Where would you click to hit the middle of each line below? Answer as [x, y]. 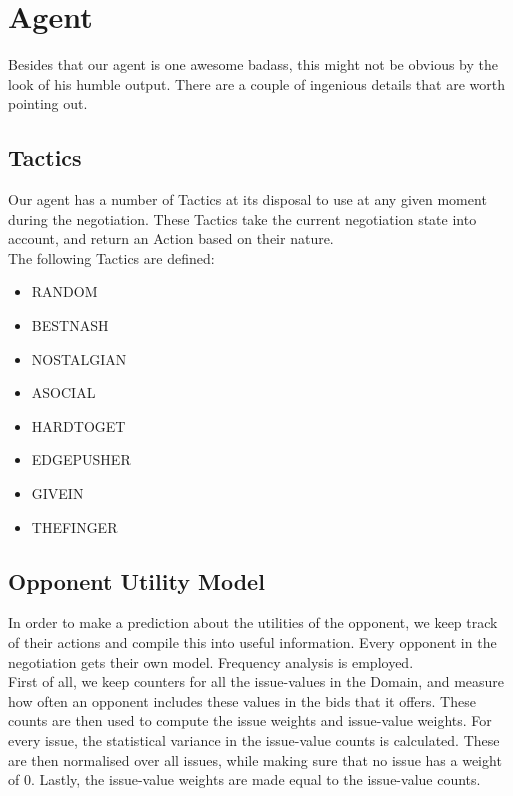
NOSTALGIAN [79, 358]
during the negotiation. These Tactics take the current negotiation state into [242, 218]
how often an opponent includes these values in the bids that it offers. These [242, 700]
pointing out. [48, 103]
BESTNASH [70, 325]
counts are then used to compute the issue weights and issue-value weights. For [250, 720]
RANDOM [64, 291]
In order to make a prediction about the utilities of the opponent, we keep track [253, 622]
